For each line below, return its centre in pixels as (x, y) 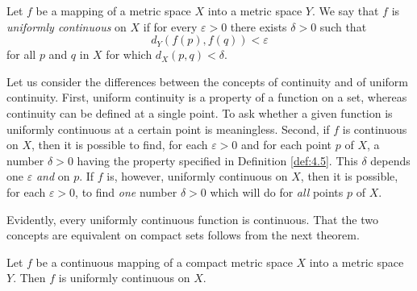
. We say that (345, 10)
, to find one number (126, 191)
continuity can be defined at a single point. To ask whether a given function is (200, 112)
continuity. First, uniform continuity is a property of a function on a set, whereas (207, 97)
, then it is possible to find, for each (120, 145)
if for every (170, 26)
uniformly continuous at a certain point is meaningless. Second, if (168, 129)
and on (53, 176)
